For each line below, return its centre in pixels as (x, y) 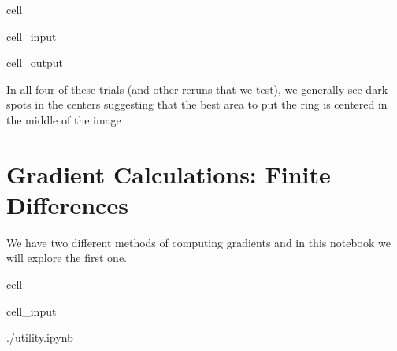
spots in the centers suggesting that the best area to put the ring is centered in (197, 104)
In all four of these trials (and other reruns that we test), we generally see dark (197, 89)
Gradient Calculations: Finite (169, 174)
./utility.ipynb (40, 337)
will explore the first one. (67, 258)
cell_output (35, 63)
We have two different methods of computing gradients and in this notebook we (198, 242)
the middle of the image (64, 119)
